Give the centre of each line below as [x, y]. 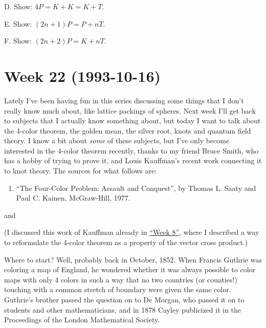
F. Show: [18, 41]
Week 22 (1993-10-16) [83, 75]
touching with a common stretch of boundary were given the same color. [118, 289]
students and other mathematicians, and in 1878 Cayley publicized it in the [123, 309]
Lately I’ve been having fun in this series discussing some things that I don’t [124, 100]
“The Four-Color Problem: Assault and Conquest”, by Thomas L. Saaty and [136, 188]
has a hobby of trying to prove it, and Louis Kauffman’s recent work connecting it [133, 160]
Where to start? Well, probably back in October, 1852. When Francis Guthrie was [133, 259]
